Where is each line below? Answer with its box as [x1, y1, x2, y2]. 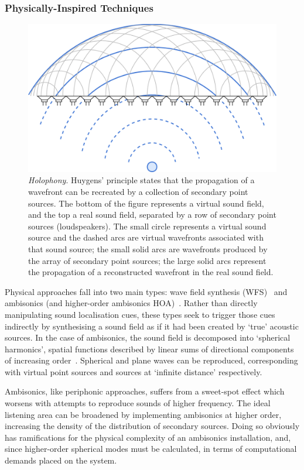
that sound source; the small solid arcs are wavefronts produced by [28, 242, 268, 255]
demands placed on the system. [5, 454, 117, 466]
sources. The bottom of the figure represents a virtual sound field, [28, 197, 264, 209]
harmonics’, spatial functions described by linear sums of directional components [5, 342, 294, 355]
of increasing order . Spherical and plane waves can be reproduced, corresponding [5, 354, 298, 366]
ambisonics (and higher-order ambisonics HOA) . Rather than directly [5, 297, 258, 309]
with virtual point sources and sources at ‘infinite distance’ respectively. [5, 365, 262, 378]
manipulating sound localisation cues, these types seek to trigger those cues [5, 308, 275, 320]
